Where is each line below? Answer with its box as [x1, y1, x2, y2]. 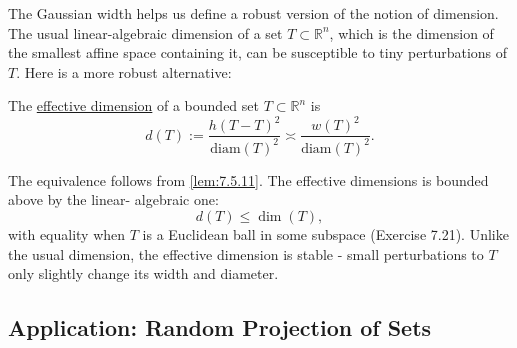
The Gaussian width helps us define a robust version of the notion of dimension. [8, 3, 499, 23]
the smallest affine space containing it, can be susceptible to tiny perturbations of [8, 42, 508, 63]
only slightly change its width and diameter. [8, 263, 279, 284]
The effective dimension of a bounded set [8, 95, 259, 116]
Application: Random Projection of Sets [8, 312, 432, 343]
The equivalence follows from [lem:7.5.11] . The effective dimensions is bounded [8, 169, 489, 190]
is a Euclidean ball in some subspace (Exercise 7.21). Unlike [142, 224, 509, 245]
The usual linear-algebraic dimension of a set [8, 22, 283, 43]
